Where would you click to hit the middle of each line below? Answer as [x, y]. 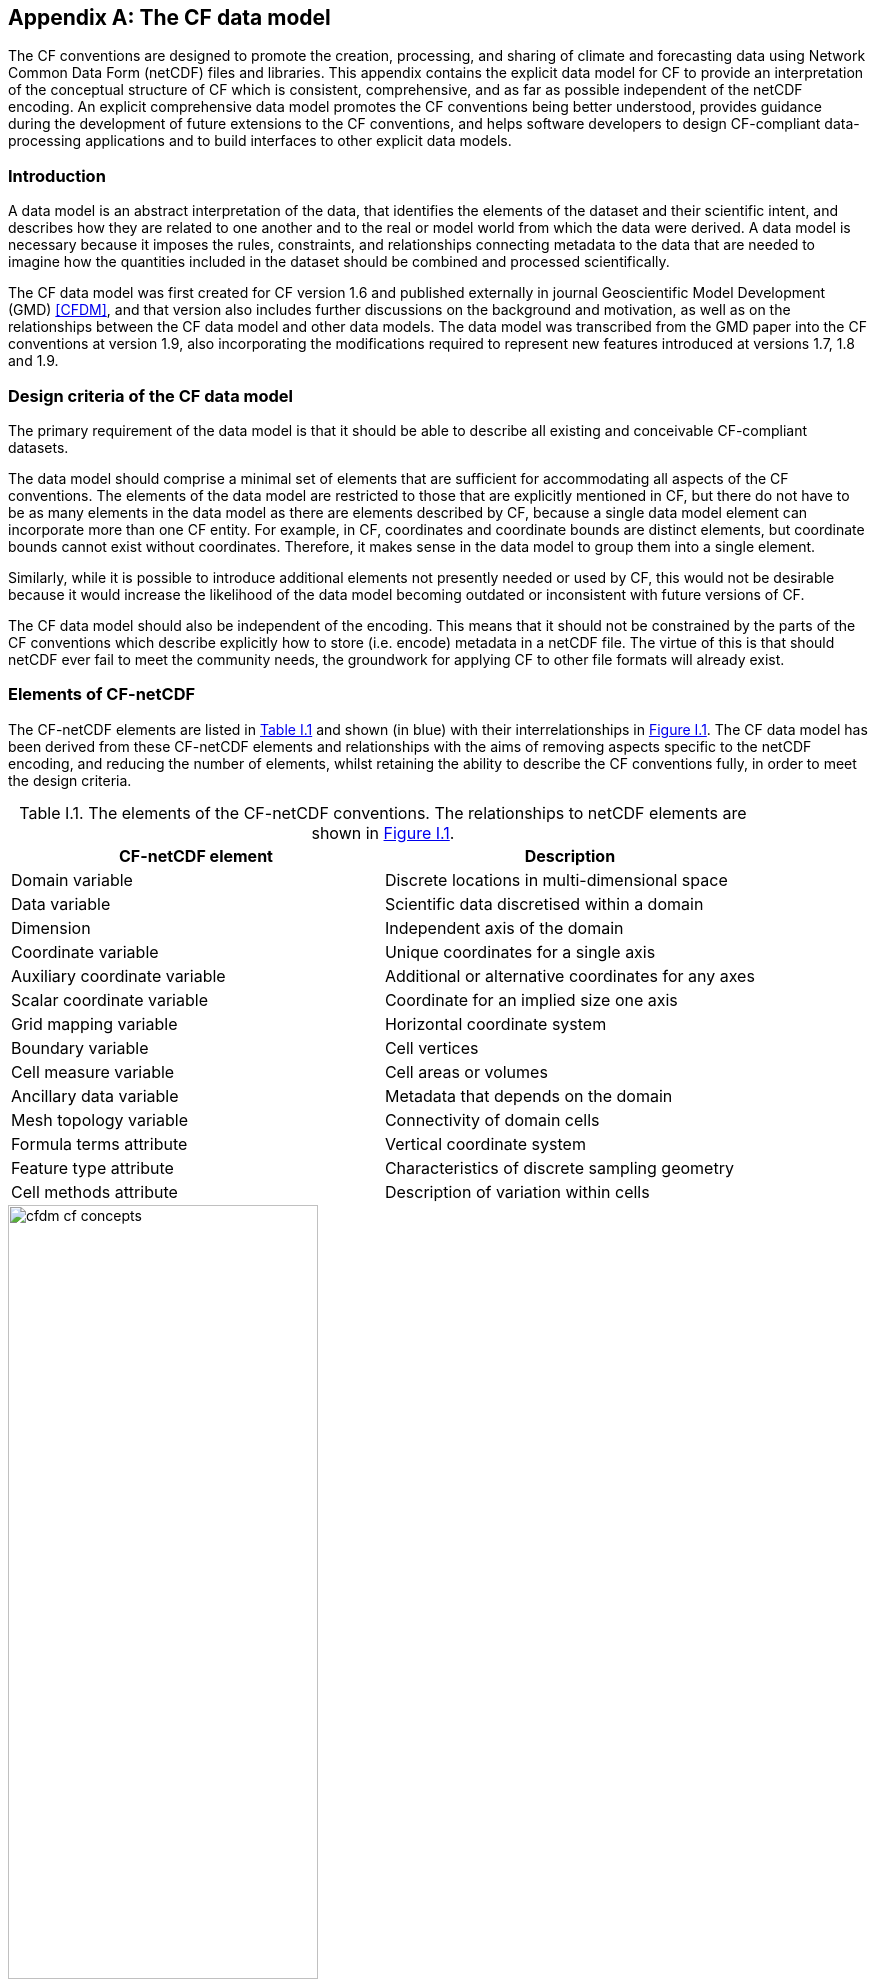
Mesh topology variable [99, 1119]
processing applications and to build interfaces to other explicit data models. [260, 141]
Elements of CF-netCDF [102, 694]
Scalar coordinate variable [109, 999]
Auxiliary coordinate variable [118, 975]
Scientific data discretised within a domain [544, 903]
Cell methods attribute [94, 1191]
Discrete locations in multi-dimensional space [556, 879]
